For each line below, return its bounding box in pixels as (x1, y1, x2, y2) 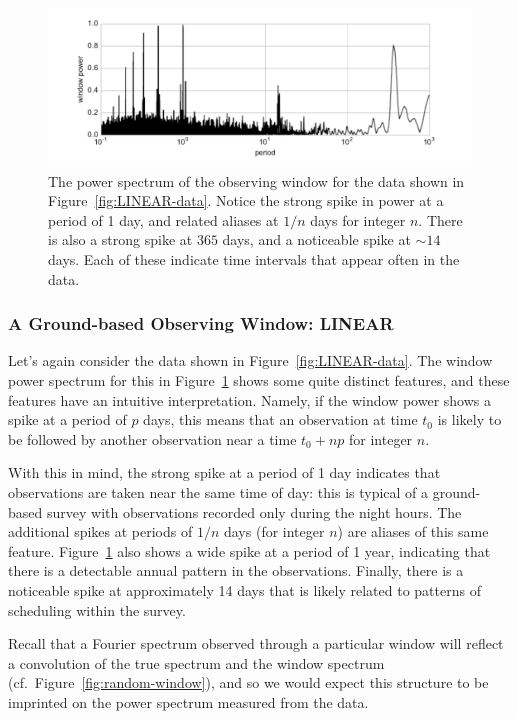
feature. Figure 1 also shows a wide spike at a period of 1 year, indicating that (8, 540, 491, 561)
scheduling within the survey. (8, 599, 186, 620)
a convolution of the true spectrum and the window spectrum (8, 652, 385, 673)
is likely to (437, 409, 502, 430)
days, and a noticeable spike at (222, 229, 411, 250)
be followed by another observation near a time (8, 428, 297, 449)
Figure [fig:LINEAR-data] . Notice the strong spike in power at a (48, 190, 444, 211)
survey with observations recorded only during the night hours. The (46, 501, 462, 522)
